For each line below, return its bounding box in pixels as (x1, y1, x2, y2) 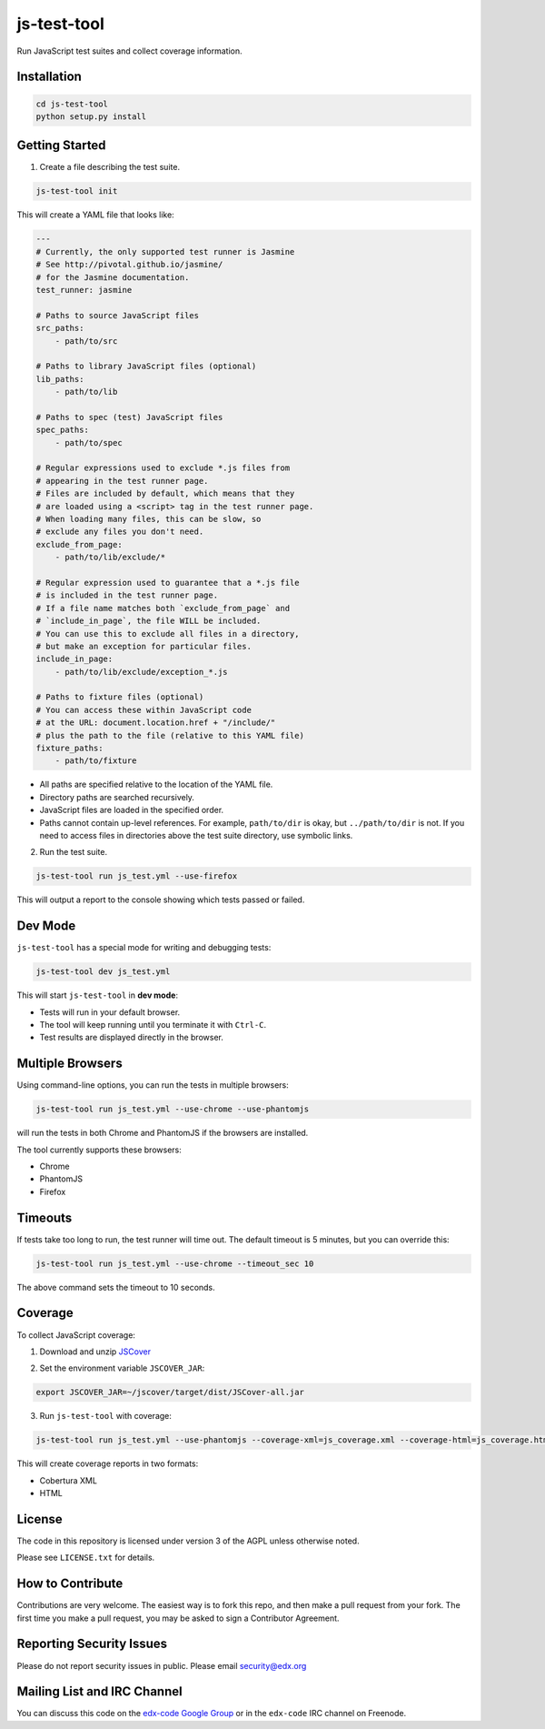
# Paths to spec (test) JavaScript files (35, 412, 223, 422)
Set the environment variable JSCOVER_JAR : (39, 1362, 205, 1373)
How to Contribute (16, 1576, 124, 1592)
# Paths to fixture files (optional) (35, 692, 204, 702)
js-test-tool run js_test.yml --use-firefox (35, 871, 238, 881)
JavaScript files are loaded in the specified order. (39, 805, 224, 816)
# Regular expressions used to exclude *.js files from (35, 463, 291, 473)
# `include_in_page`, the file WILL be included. (35, 616, 262, 627)
